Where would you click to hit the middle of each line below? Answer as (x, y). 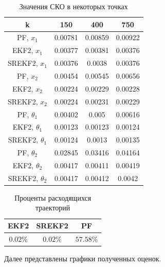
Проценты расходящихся (53, 197)
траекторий (53, 208)
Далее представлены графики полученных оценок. (83, 258)
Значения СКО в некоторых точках (74, 6)
